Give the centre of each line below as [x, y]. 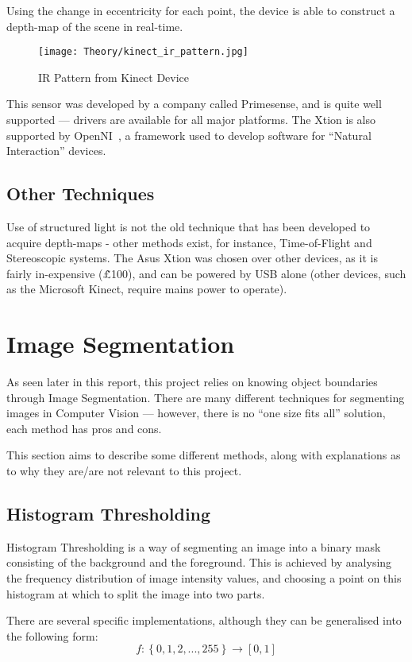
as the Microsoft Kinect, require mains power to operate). [147, 289]
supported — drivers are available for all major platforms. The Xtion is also [191, 120]
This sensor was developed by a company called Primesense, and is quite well [194, 104]
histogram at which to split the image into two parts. [136, 593]
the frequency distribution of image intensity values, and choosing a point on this [204, 578]
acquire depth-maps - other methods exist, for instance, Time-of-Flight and [189, 242]
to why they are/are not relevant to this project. [124, 471]
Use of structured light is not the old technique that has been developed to [189, 227]
